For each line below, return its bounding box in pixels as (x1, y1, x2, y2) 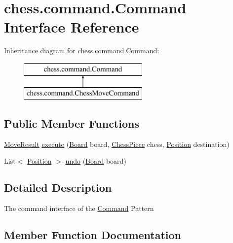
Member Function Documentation (4, 227, 182, 242)
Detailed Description (4, 179, 112, 195)
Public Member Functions (4, 116, 139, 131)
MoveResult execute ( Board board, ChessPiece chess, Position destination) (4, 139, 230, 149)
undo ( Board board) (65, 155, 126, 166)
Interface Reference (4, 17, 139, 37)
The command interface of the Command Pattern (4, 203, 154, 213)
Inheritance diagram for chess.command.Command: (4, 45, 159, 56)
